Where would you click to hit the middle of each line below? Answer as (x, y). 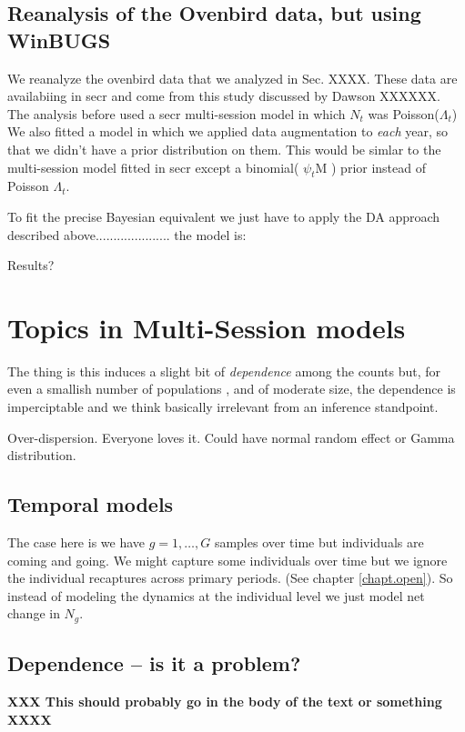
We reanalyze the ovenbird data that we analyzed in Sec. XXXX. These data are (232, 78)
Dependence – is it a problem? (154, 663)
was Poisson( (404, 113)
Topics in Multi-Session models (207, 327)
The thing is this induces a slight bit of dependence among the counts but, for (224, 371)
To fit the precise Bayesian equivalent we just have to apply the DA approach (224, 216)
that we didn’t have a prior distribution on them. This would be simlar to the (224, 149)
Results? (31, 265)
